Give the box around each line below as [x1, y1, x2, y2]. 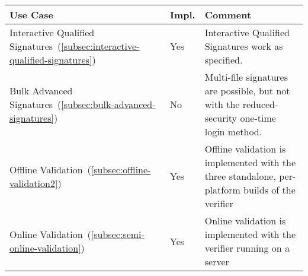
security [204, 111, 238, 125]
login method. [204, 125, 262, 138]
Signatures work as [204, 39, 283, 53]
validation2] [9, 176, 58, 190]
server [204, 255, 229, 268]
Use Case [9, 8, 53, 21]
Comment [204, 8, 252, 21]
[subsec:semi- [91, 227, 145, 241]
